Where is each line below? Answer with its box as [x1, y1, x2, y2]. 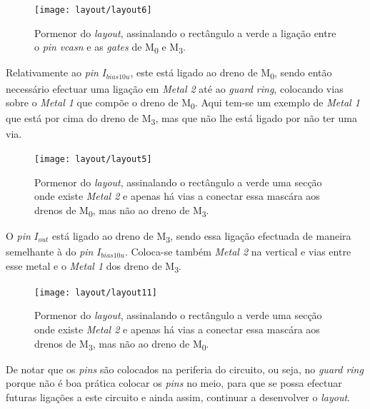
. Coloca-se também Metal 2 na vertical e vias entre [124, 244, 351, 259]
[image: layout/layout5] [34, 153, 152, 164]
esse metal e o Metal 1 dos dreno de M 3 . [6, 258, 181, 275]
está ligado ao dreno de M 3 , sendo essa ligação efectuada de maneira [52, 228, 351, 245]
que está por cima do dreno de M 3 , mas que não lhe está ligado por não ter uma [6, 111, 357, 128]
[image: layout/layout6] [34, 5, 152, 15]
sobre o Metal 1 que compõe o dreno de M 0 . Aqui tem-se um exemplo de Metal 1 [6, 95, 360, 111]
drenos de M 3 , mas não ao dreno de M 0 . [34, 335, 209, 353]
